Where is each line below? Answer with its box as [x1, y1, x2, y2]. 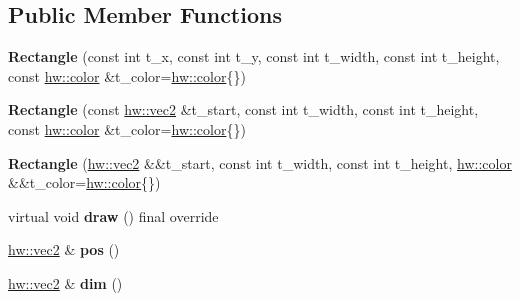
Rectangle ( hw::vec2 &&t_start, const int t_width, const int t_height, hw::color [8, 152, 512, 173]
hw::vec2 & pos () [8, 239, 120, 260]
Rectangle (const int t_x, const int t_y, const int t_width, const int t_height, [8, 46, 500, 67]
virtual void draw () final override [8, 205, 219, 226]
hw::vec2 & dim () [8, 272, 123, 293]
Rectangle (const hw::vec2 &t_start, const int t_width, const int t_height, [8, 99, 479, 120]
